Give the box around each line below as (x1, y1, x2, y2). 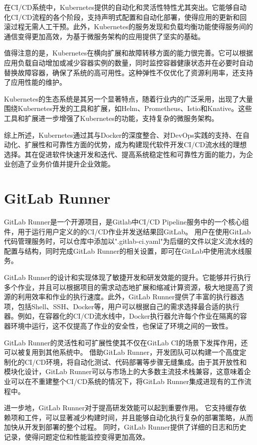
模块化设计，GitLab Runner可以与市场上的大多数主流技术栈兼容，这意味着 (4, 366, 244, 377)
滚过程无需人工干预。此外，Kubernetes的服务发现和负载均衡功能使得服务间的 (4, 21, 253, 32)
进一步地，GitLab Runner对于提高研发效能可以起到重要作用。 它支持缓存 (4, 402, 240, 413)
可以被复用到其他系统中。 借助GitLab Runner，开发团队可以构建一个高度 (4, 347, 240, 357)
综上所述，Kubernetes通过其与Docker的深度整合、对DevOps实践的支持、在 (4, 129, 243, 140)
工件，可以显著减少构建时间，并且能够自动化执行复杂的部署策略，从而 (24, 412, 253, 422)
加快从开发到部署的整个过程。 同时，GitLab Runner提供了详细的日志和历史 (4, 422, 247, 432)
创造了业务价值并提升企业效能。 (10, 159, 115, 169)
